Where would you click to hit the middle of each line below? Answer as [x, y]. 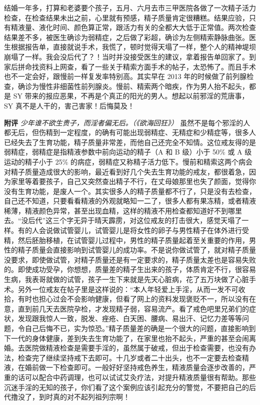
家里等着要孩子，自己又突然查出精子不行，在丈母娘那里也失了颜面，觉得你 [133, 181]
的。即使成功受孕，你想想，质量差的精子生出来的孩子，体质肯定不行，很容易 [130, 269]
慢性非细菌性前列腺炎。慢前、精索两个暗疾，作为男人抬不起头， [144, 86]
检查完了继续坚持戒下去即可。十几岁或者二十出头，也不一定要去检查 [130, 357]
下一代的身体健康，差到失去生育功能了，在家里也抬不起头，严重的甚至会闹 [126, 338]
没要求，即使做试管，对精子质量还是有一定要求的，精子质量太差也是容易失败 [130, 259]
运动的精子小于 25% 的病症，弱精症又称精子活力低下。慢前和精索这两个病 [125, 161]
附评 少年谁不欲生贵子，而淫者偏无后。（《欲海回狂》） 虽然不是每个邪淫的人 [127, 122]
